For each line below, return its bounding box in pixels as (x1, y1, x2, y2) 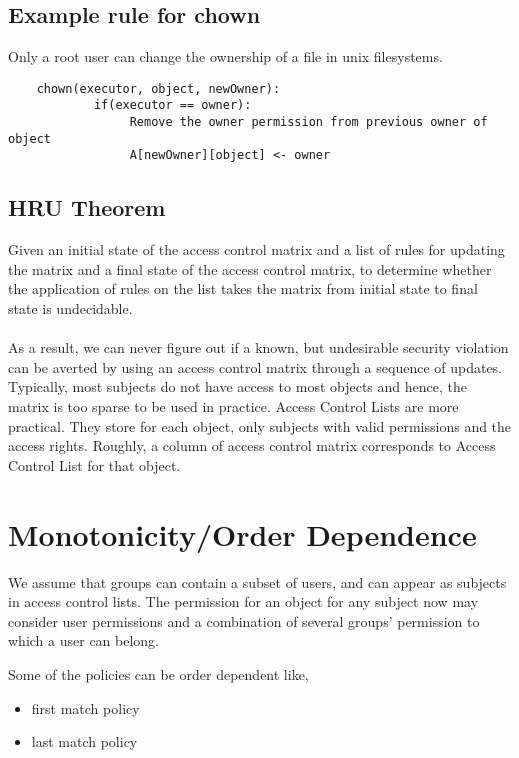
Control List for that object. (8, 454, 181, 475)
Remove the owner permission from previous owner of (129, 115, 488, 130)
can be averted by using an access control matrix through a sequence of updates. (8, 356, 503, 377)
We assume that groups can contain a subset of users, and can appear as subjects (8, 571, 507, 592)
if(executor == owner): (93, 98, 252, 113)
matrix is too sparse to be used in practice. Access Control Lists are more (8, 396, 459, 417)
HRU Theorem (8, 192, 166, 223)
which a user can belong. (8, 630, 160, 651)
